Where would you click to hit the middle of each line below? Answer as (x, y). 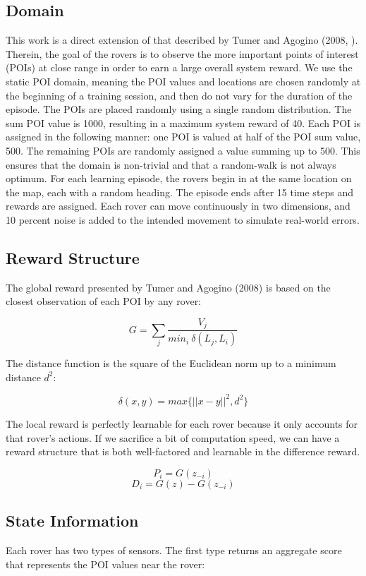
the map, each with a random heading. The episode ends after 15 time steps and (180, 192)
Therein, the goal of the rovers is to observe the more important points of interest (182, 53)
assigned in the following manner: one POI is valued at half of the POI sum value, (183, 137)
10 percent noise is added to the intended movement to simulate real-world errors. (183, 219)
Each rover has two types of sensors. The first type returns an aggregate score (174, 550)
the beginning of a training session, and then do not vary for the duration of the (179, 95)
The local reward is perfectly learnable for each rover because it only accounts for (182, 423)
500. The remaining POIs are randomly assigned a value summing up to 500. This (183, 150)
